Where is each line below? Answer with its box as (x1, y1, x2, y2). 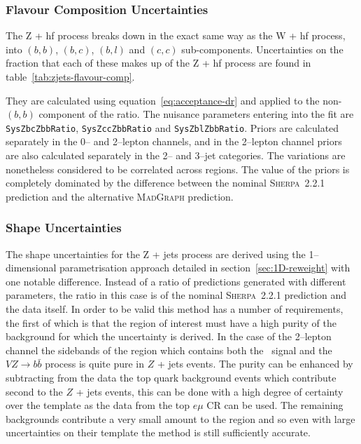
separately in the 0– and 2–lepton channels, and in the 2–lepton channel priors (6, 134, 342, 149)
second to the (6, 384, 63, 398)
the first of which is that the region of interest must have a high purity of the (6, 315, 337, 330)
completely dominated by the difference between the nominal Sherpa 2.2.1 (6, 175, 325, 190)
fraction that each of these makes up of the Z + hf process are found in (6, 55, 311, 70)
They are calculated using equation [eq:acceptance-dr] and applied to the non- (6, 93, 342, 107)
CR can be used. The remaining (206, 398, 344, 412)
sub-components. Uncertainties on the (181, 41, 344, 56)
